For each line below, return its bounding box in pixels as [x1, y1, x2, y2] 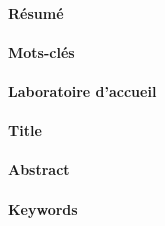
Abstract [8, 159, 70, 180]
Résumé [8, 2, 64, 23]
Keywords [8, 198, 78, 219]
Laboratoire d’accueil [8, 80, 157, 101]
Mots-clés [8, 41, 75, 62]
